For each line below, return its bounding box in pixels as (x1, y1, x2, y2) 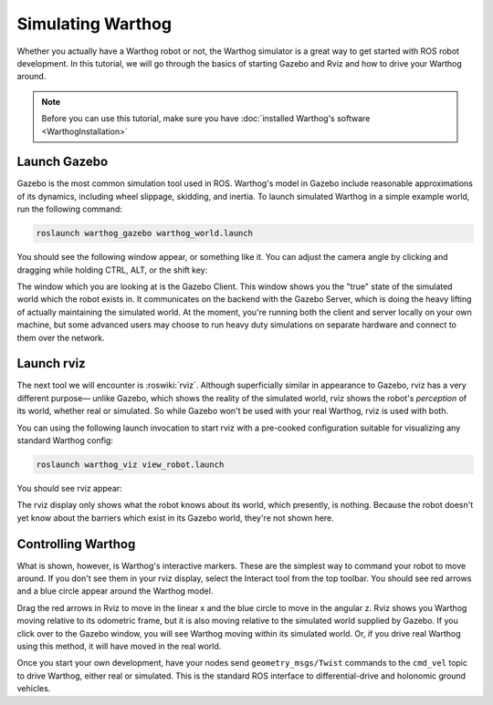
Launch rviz (16, 356, 86, 371)
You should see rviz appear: (16, 482, 122, 493)
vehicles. (16, 683, 51, 694)
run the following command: (16, 203, 123, 214)
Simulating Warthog (16, 14, 173, 34)
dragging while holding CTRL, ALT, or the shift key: (16, 264, 208, 275)
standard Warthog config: (16, 434, 114, 446)
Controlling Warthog (16, 536, 136, 552)
